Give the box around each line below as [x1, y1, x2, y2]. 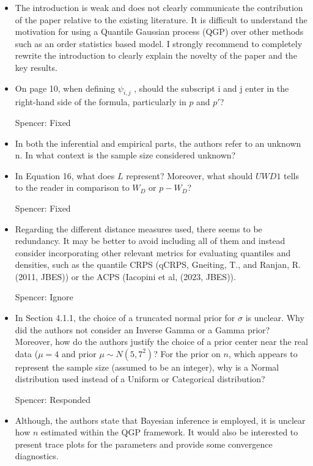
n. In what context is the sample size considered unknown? [15, 149, 236, 161]
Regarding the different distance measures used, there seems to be [15, 222, 262, 235]
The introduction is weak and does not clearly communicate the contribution [15, 1, 303, 13]
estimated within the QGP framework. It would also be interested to [41, 426, 298, 438]
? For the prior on [153, 347, 221, 360]
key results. [15, 61, 57, 73]
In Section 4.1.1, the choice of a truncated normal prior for [15, 311, 235, 324]
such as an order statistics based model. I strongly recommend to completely [15, 37, 303, 50]
